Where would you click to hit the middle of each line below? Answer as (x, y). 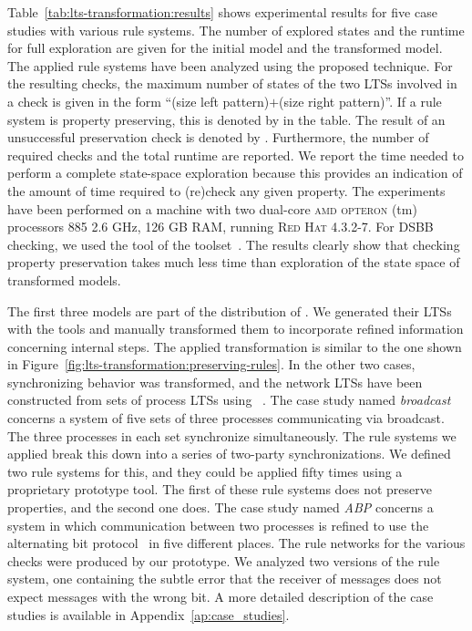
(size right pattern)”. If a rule (360, 101)
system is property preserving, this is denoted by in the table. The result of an (226, 119)
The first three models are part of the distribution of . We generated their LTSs (230, 310)
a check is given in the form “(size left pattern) (139, 101)
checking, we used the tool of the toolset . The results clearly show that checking (234, 244)
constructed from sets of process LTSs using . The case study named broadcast (229, 400)
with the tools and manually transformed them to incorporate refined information (236, 329)
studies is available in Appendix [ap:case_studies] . (149, 614)
